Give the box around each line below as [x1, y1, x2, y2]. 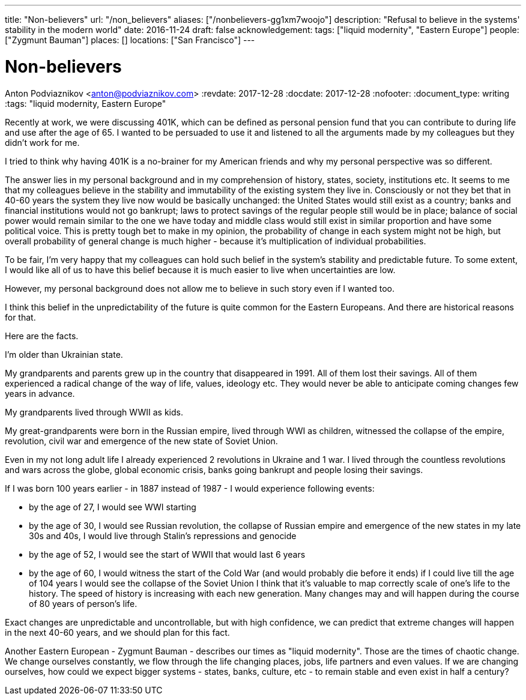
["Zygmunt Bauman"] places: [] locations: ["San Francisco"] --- [5, 35, 255, 45]
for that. [5, 312, 36, 322]
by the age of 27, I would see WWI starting [29, 501, 196, 512]
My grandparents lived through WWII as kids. [5, 406, 183, 417]
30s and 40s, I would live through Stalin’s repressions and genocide [29, 530, 297, 541]
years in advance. [5, 388, 75, 399]
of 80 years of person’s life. [29, 598, 138, 609]
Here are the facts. [5, 330, 79, 341]
